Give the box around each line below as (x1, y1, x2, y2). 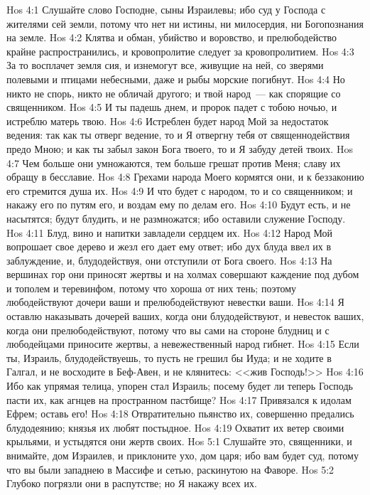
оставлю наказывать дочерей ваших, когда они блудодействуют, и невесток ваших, (6, 309, 364, 324)
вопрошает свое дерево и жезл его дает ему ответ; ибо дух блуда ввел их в (6, 239, 332, 254)
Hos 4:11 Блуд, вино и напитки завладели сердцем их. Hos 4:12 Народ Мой (6, 225, 333, 240)
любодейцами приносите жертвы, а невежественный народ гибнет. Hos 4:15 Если (6, 336, 359, 351)
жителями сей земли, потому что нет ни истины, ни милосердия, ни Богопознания (6, 16, 364, 31)
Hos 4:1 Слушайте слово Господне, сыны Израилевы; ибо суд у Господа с (6, 2, 326, 16)
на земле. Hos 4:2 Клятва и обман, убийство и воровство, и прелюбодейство (6, 30, 337, 45)
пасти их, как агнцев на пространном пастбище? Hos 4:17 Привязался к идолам (6, 392, 352, 407)
